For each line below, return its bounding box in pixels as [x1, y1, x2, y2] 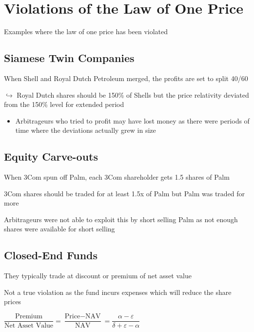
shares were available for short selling [4, 224, 115, 234]
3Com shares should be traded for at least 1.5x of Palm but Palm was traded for [4, 188, 245, 198]
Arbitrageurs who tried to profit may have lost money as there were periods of [15, 115, 250, 125]
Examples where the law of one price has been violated [4, 26, 168, 37]
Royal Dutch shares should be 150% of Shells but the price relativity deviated [17, 89, 249, 100]
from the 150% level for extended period [4, 99, 124, 109]
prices [4, 296, 21, 307]
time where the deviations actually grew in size [15, 125, 156, 135]
